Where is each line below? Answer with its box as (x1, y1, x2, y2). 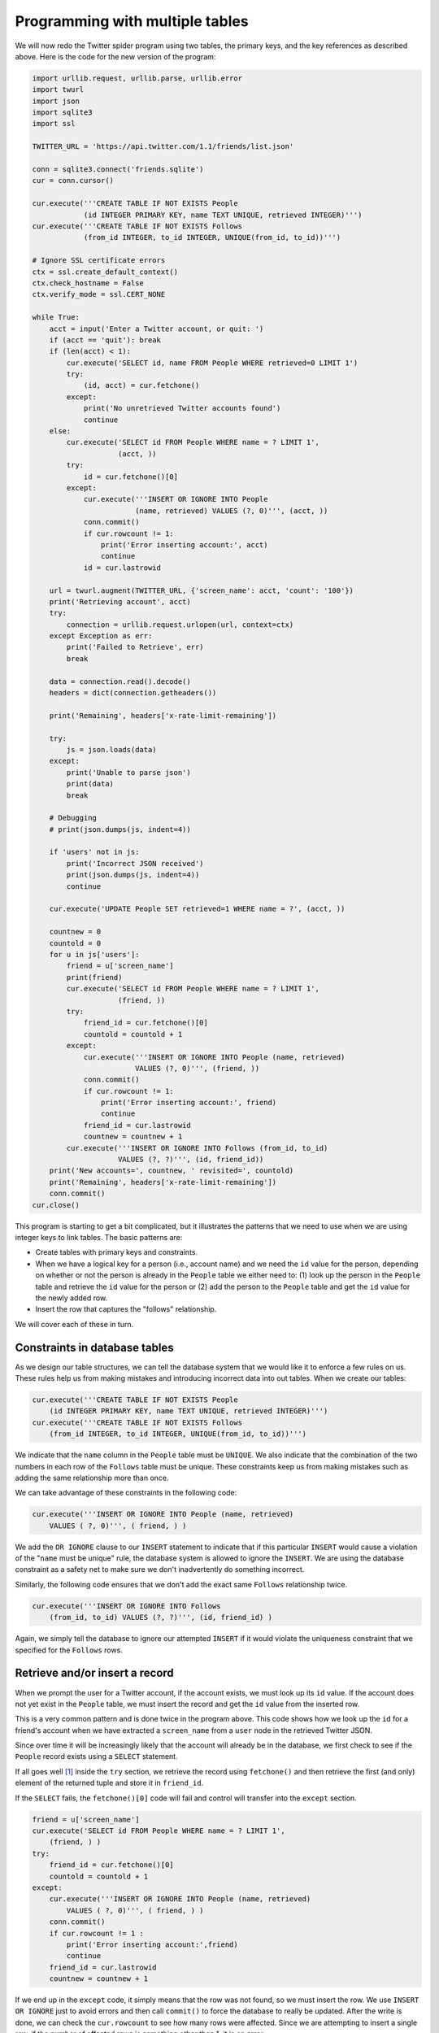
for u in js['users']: (49, 950, 140, 959)
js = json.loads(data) (66, 745, 158, 754)
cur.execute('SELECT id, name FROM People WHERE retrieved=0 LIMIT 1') (66, 358, 359, 368)
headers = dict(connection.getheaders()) (49, 688, 217, 698)
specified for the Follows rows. (15, 1645, 124, 1655)
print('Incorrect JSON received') (66, 859, 204, 868)
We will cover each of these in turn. (15, 1319, 134, 1329)
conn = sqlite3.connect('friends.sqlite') (32, 165, 204, 174)
